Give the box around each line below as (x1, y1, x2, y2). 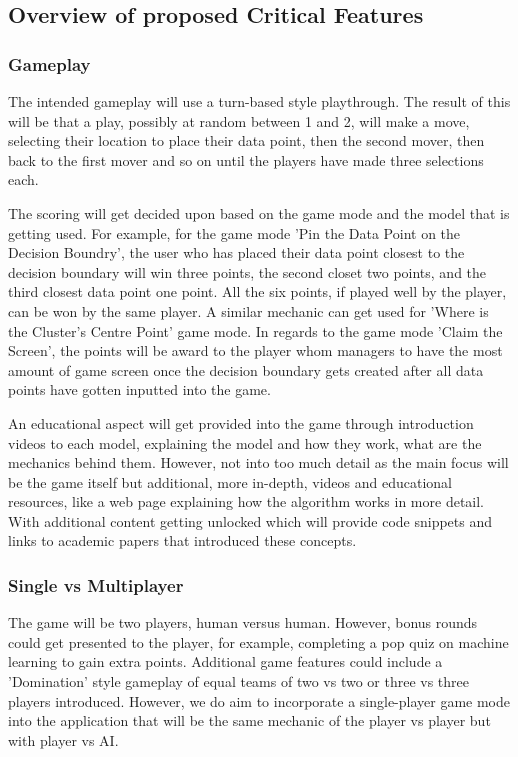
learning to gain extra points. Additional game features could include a (8, 651, 443, 672)
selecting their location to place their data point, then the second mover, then (8, 130, 485, 151)
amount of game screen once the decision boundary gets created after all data (8, 359, 484, 380)
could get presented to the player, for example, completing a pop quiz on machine (8, 631, 509, 652)
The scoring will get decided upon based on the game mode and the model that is (8, 202, 510, 223)
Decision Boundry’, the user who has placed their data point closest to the (8, 242, 465, 263)
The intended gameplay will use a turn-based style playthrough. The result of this (8, 91, 511, 111)
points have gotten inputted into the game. (8, 379, 271, 400)
